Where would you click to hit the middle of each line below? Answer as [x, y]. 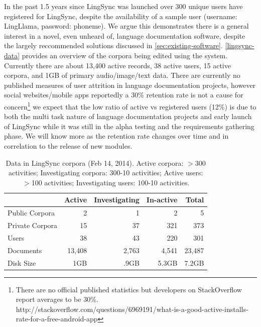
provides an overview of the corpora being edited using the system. [125, 55]
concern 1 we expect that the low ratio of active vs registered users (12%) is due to [130, 105]
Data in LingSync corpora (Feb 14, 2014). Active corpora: [95, 162]
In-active [162, 200]
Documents [25, 250]
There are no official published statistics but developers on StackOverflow [129, 289]
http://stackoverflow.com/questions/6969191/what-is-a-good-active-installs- [132, 309]
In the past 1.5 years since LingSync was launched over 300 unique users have [123, 6]
